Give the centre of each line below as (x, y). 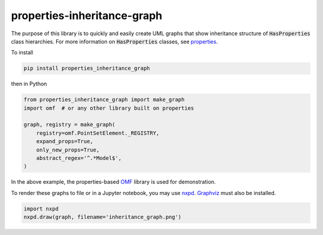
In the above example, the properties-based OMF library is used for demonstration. (113, 182)
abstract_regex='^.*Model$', (79, 158)
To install (22, 52)
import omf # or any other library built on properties (109, 108)
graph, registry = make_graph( (70, 125)
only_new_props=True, (68, 150)
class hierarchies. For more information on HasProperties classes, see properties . (115, 41)
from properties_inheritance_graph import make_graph (104, 100)
